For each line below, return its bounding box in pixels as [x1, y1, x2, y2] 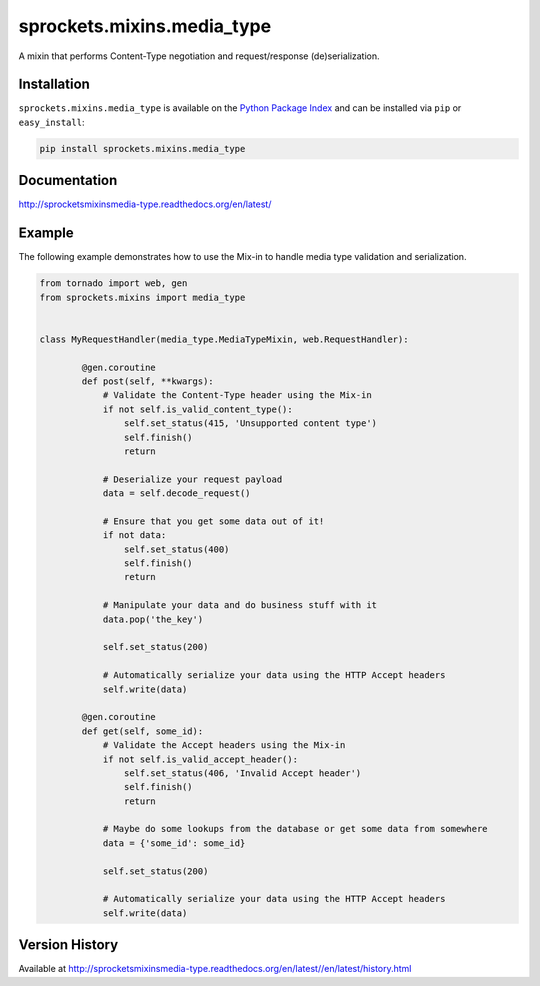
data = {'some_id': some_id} [102, 837, 246, 849]
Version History [18, 936, 119, 954]
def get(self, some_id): [81, 725, 204, 737]
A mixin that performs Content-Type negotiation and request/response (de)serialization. [18, 50, 380, 62]
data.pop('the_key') [102, 613, 204, 625]
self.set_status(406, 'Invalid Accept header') [123, 767, 362, 779]
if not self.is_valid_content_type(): [102, 403, 294, 415]
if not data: [102, 530, 167, 541]
